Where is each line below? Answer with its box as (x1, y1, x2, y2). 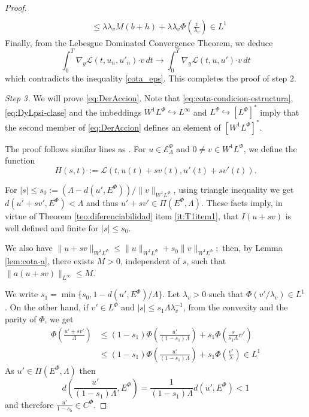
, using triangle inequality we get (173, 183, 294, 195)
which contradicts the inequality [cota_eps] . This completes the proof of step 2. (5, 71, 296, 84)
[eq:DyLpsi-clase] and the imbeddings (5, 105, 142, 118)
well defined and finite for (5, 221, 99, 234)
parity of (5, 312, 37, 325)
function (5, 154, 35, 167)
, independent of (120, 254, 180, 267)
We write (5, 288, 38, 300)
